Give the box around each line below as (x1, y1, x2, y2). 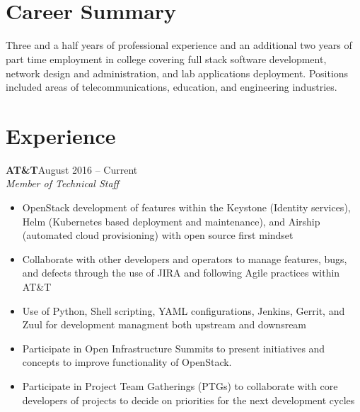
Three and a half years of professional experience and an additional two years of (6, 38, 352, 52)
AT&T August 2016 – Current (6, 162, 138, 177)
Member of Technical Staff (6, 176, 120, 191)
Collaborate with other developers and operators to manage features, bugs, (22, 251, 347, 266)
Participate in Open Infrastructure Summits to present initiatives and (22, 340, 325, 355)
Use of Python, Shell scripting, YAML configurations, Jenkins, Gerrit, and (22, 303, 345, 318)
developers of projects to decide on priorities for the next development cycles (22, 392, 355, 407)
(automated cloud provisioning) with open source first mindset (22, 228, 294, 243)
